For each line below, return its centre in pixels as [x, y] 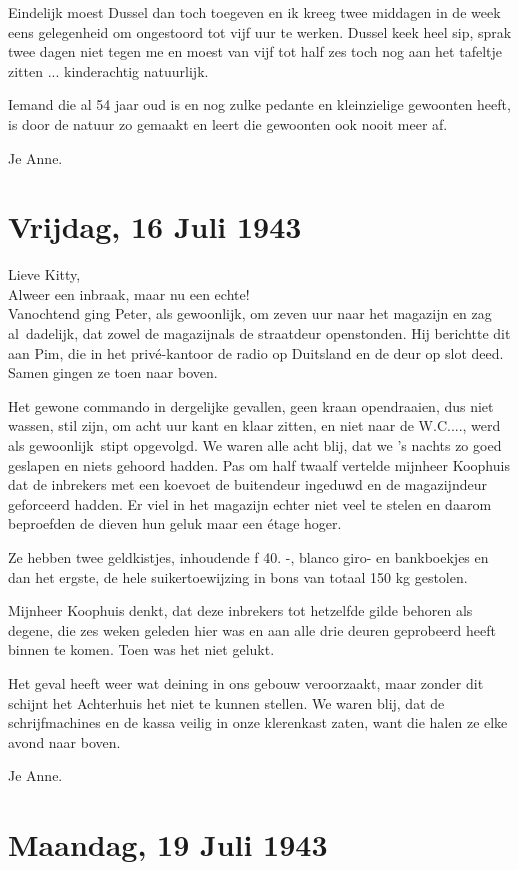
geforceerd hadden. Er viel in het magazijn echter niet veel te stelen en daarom [250, 503]
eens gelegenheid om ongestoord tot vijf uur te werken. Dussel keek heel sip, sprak [260, 31]
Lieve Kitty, [44, 274]
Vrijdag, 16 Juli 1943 [155, 226]
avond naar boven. [64, 741]
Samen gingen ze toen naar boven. [113, 372]
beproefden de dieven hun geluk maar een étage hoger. [175, 523]
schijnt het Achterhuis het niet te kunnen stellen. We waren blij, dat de [226, 702]
